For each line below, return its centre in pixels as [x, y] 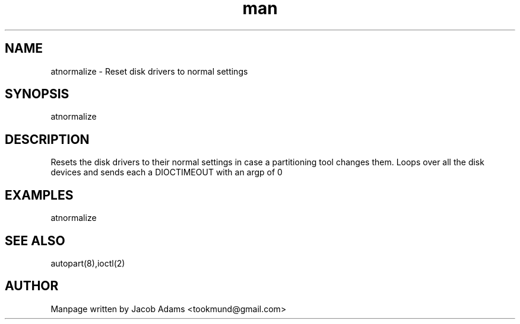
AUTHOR [32, 286]
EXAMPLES [39, 195]
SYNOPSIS [37, 94]
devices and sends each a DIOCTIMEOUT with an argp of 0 [167, 172]
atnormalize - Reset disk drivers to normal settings [149, 71]
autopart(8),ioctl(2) [88, 263]
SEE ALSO [35, 240]
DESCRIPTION [47, 139]
